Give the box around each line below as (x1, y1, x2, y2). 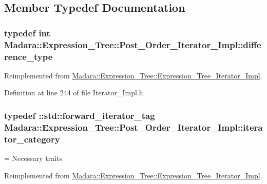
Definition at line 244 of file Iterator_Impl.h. (4, 87, 145, 98)
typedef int (4, 26, 50, 39)
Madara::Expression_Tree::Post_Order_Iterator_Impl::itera (4, 120, 263, 133)
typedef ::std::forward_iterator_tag (4, 109, 155, 121)
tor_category (4, 132, 60, 145)
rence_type (4, 50, 53, 63)
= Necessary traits (4, 153, 63, 163)
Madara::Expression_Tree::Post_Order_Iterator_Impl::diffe (4, 38, 261, 51)
